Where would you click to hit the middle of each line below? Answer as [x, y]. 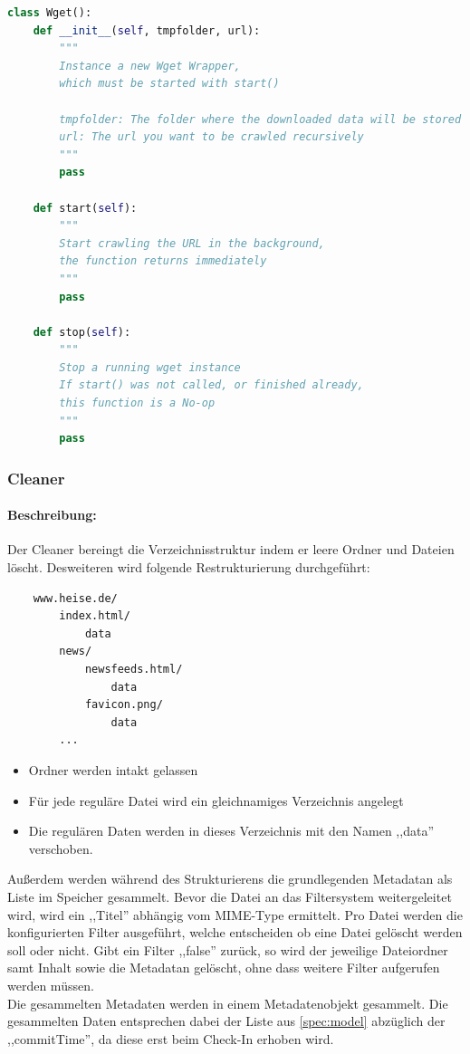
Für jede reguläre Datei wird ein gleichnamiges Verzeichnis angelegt [216, 800]
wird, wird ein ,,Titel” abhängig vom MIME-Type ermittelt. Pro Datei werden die [235, 914]
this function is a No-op [137, 403]
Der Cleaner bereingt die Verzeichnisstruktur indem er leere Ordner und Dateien [231, 549]
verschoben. [61, 848]
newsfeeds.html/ [134, 670]
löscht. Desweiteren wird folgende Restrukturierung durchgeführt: [189, 567]
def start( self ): [85, 208]
